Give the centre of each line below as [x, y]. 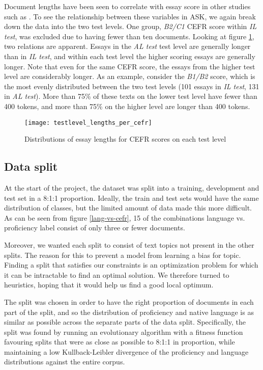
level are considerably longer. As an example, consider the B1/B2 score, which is [130, 76]
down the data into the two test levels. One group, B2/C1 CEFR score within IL [130, 26]
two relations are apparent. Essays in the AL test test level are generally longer [127, 46]
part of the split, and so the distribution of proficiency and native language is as [129, 312]
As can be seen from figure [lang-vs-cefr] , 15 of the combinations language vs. [125, 217]
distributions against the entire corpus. [65, 362]
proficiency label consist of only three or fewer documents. [95, 228]
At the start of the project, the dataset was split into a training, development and [132, 187]
